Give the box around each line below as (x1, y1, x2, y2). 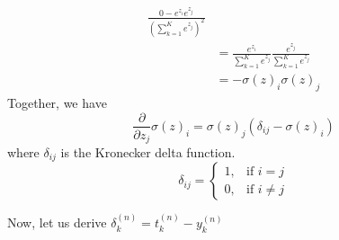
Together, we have (7, 93, 107, 111)
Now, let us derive (7, 213, 107, 232)
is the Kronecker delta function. (60, 143, 236, 162)
